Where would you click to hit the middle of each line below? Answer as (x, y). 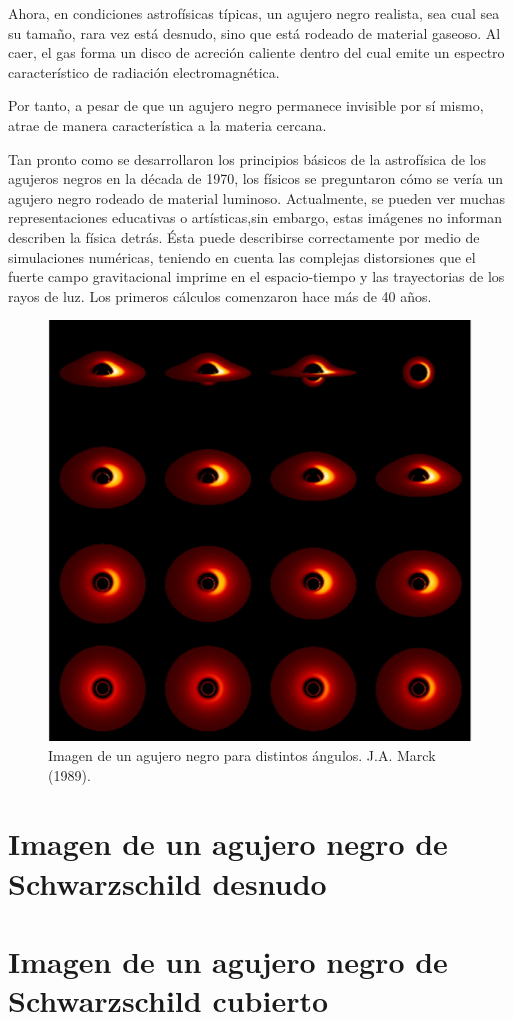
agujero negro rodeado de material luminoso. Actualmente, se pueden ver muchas (257, 197)
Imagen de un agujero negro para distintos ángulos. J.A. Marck (242, 755)
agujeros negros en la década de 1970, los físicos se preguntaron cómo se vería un (255, 178)
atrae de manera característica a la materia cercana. (167, 124)
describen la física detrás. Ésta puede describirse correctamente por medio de (244, 236)
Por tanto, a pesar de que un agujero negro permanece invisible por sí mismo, (246, 105)
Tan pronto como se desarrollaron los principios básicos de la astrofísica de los (247, 158)
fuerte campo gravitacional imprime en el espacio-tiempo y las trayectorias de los (256, 276)
